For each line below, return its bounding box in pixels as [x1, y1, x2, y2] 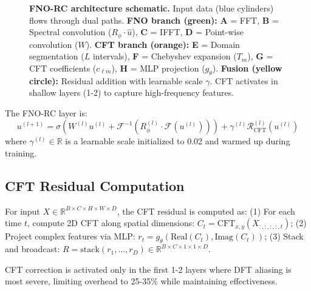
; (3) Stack [264, 230, 304, 242]
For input [5, 204, 40, 217]
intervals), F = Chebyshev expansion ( [92, 50, 237, 62]
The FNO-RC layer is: [5, 106, 87, 119]
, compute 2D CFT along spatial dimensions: [27, 216, 195, 229]
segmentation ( [29, 50, 84, 62]
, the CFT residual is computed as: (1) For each [117, 204, 295, 217]
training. [5, 147, 37, 159]
